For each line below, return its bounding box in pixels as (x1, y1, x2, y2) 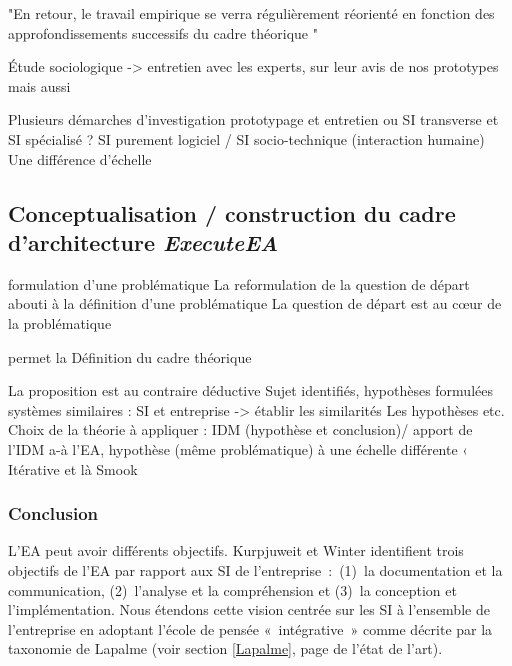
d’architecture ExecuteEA (8, 226, 279, 257)
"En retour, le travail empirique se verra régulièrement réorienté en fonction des (8, 3, 495, 23)
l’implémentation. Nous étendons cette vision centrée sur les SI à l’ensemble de (8, 599, 490, 620)
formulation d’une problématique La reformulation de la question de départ (8, 273, 470, 294)
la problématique (8, 312, 112, 333)
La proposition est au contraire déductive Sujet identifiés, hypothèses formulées (8, 380, 493, 401)
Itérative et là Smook (8, 458, 138, 479)
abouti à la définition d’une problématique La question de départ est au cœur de (8, 293, 502, 314)
